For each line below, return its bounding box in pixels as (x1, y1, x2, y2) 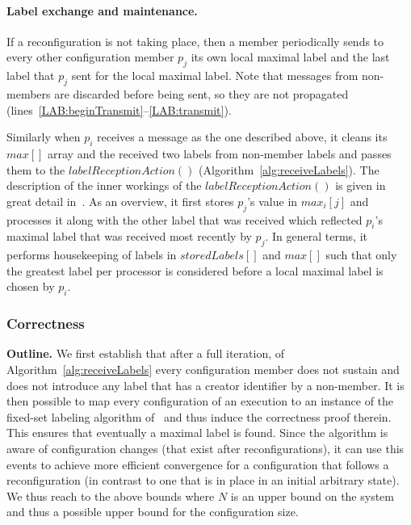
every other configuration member (6, 48, 174, 65)
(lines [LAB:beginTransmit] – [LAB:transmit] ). (6, 101, 232, 118)
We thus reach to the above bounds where (6, 487, 215, 504)
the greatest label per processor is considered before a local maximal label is (6, 262, 384, 279)
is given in (335, 177, 386, 194)
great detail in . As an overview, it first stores (6, 192, 234, 209)
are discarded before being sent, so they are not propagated (54, 85, 349, 102)
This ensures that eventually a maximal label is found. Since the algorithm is (6, 424, 388, 441)
